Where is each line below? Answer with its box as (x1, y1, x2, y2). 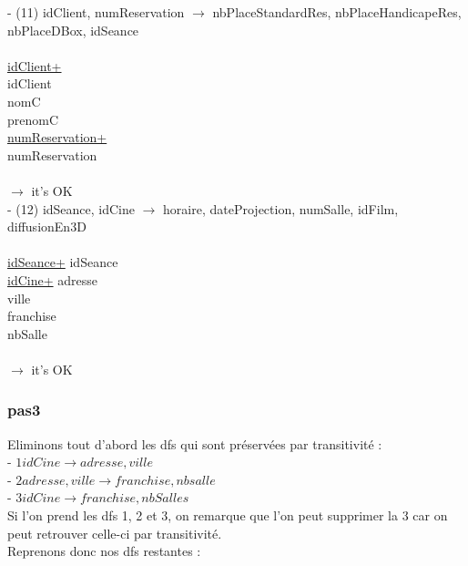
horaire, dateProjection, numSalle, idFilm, (163, 199, 399, 218)
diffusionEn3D (7, 217, 86, 236)
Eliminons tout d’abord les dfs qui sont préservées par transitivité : (7, 434, 382, 453)
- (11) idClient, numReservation (7, 3, 185, 21)
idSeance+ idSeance (7, 252, 118, 272)
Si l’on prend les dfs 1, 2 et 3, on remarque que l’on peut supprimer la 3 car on (7, 506, 448, 525)
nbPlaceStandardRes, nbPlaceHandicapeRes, (212, 3, 462, 21)
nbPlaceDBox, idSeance (7, 20, 139, 39)
